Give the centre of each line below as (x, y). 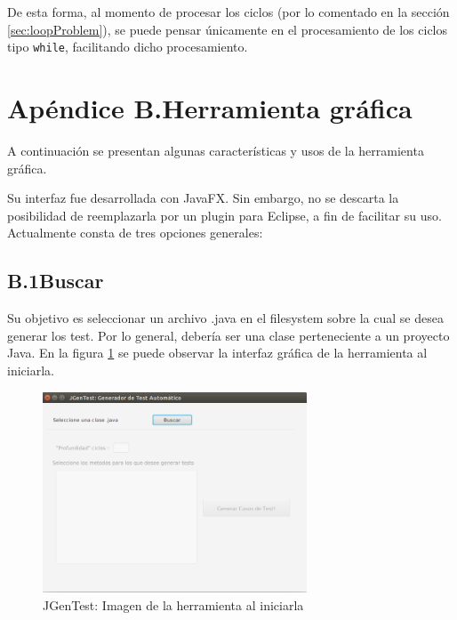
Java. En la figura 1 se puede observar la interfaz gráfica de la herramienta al (217, 353)
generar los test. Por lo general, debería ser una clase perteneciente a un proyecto (228, 335)
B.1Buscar (56, 281)
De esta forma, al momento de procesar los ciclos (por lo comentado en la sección (228, 12)
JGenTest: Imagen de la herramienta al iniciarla (173, 604)
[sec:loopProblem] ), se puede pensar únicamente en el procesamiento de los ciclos (228, 29)
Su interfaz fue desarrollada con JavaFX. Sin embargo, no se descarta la (203, 198)
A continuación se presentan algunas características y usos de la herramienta (216, 150)
